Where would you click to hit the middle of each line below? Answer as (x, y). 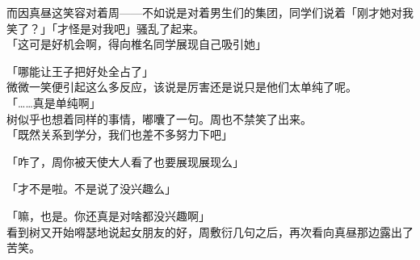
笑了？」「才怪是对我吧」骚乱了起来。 (105, 28)
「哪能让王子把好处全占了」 (80, 71)
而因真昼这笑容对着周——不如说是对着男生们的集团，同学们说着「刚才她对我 (210, 12)
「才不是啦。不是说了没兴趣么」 (91, 189)
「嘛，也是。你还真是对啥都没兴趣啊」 (108, 215)
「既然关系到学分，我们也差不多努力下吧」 (120, 134)
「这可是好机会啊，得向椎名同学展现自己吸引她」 (136, 44)
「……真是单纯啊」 (54, 102)
